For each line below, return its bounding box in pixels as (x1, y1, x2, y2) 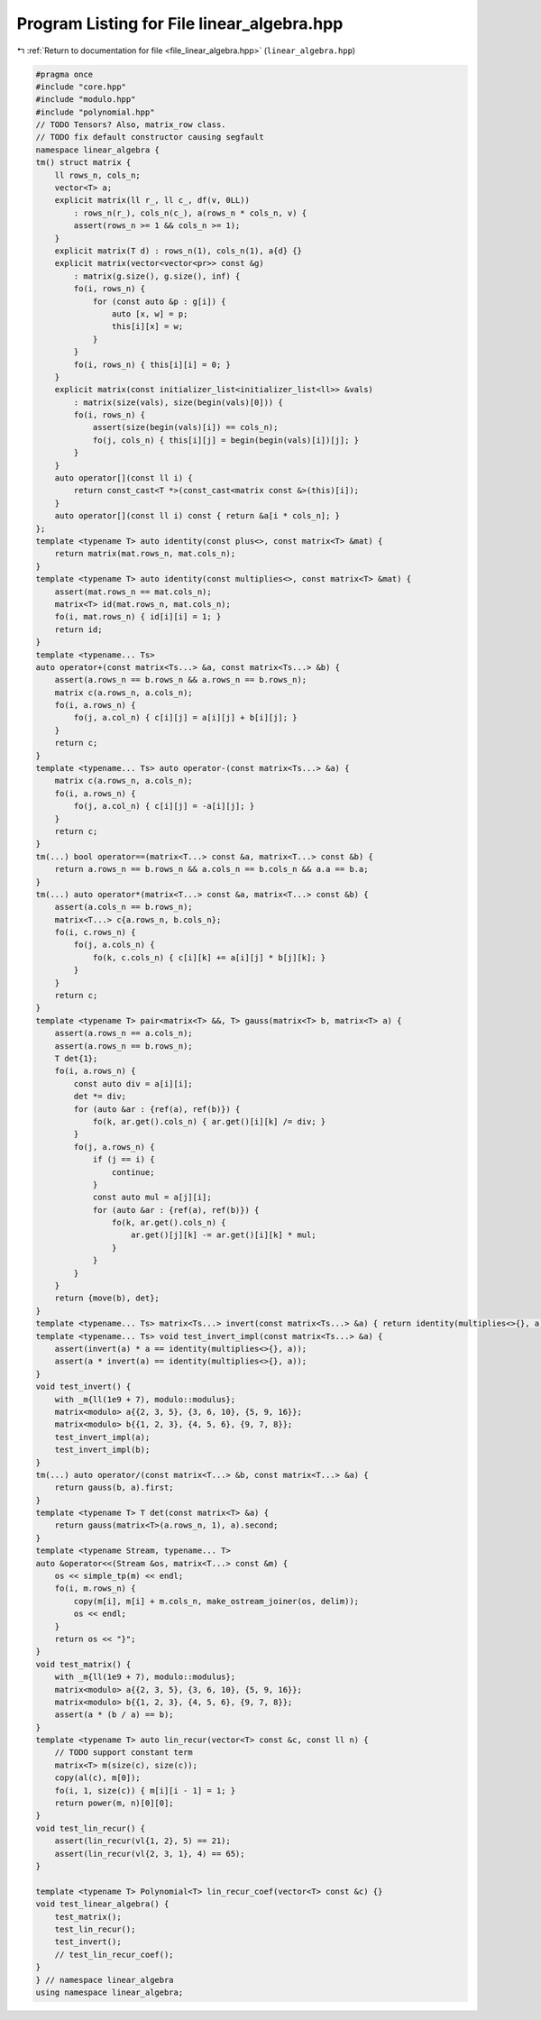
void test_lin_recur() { (35, 1823, 146, 1833)
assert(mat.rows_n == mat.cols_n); (54, 586, 212, 597)
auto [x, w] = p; (111, 308, 188, 319)
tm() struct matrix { (35, 158, 132, 168)
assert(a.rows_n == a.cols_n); (54, 1028, 193, 1039)
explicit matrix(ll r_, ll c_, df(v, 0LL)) (54, 195, 250, 206)
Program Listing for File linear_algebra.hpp (16, 14, 344, 33)
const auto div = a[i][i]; (73, 1079, 193, 1088)
